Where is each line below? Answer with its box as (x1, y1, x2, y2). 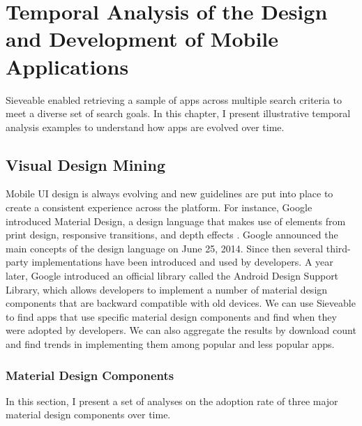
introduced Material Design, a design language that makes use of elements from (6, 213, 346, 228)
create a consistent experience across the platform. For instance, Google (6, 200, 312, 215)
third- (326, 241, 351, 255)
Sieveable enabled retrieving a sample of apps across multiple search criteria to (6, 92, 342, 107)
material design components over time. (6, 407, 171, 422)
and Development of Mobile (6, 24, 279, 53)
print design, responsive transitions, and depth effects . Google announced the (6, 227, 338, 242)
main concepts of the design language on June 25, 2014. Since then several (6, 241, 324, 255)
